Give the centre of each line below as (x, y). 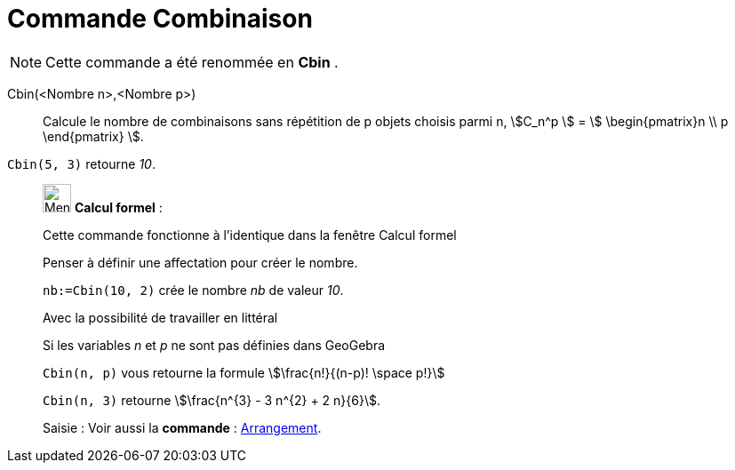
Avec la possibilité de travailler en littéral (160, 317)
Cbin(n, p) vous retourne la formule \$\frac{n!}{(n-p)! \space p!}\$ (244, 372)
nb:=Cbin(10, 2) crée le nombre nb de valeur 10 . (193, 290)
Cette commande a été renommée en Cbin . (192, 62)
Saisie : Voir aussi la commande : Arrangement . (182, 427)
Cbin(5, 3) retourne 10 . (81, 163)
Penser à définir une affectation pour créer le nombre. (200, 262)
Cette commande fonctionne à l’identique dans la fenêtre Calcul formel (250, 235)
